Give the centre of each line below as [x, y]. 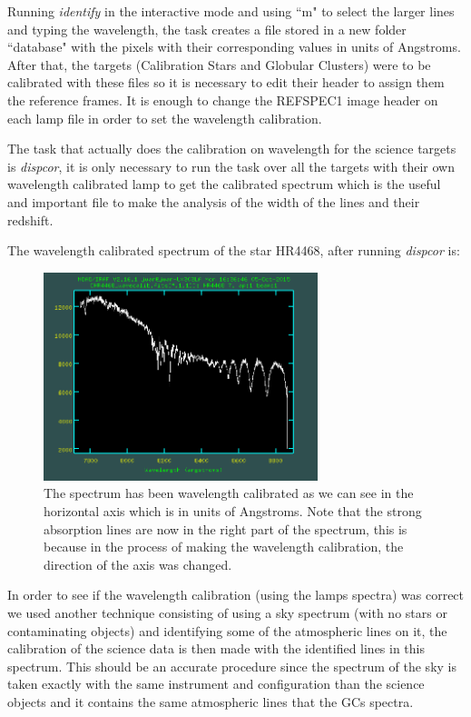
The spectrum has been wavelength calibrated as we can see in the [229, 493]
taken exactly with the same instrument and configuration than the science [216, 684]
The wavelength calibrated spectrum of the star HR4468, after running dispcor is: [234, 250]
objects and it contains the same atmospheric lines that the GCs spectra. [211, 701]
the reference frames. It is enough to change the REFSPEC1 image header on [223, 100]
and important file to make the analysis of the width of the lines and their [214, 201]
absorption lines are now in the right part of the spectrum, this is [226, 528]
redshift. [30, 219]
